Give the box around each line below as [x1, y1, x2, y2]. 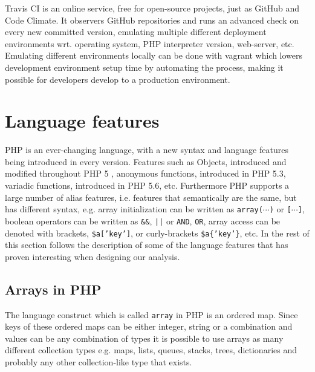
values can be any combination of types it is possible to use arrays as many [5, 331, 284, 344]
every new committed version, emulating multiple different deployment [5, 25, 267, 38]
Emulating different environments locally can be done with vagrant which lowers [5, 49, 303, 62]
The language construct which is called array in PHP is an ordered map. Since [5, 308, 298, 321]
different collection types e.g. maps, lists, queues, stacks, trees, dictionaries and [5, 344, 297, 356]
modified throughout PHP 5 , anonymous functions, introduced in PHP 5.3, [5, 167, 286, 180]
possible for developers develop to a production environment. [5, 73, 230, 85]
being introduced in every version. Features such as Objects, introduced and [5, 155, 287, 168]
